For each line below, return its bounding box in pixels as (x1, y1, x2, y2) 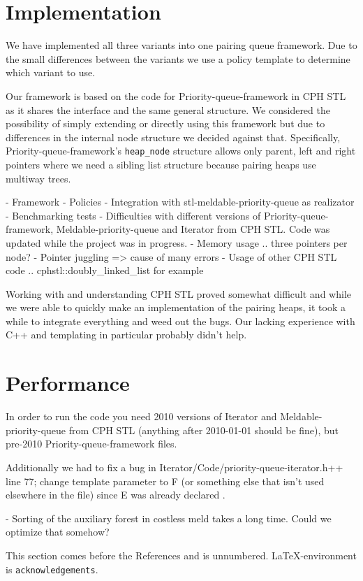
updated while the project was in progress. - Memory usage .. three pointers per (6, 235, 348, 250)
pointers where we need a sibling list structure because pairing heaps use (6, 157, 316, 171)
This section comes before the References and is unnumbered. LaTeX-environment (6, 547, 357, 562)
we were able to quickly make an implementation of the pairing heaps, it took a (6, 300, 346, 315)
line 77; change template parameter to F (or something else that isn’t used (6, 473, 325, 488)
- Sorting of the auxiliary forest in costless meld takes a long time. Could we (6, 510, 332, 525)
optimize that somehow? (6, 524, 110, 539)
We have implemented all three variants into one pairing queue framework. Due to (6, 38, 357, 52)
